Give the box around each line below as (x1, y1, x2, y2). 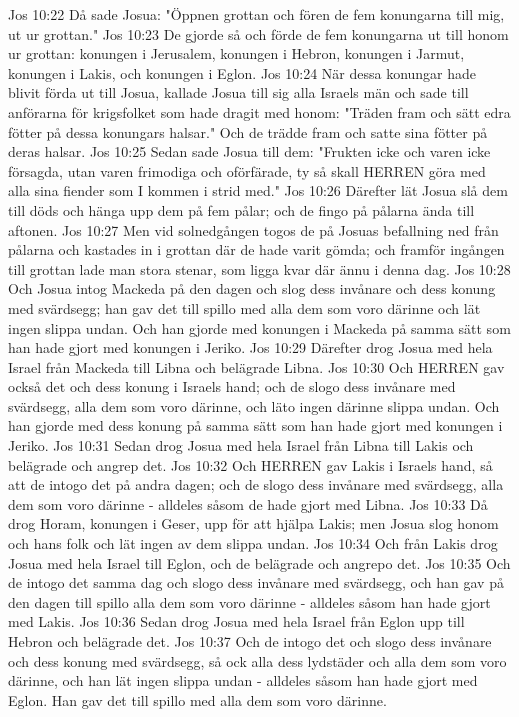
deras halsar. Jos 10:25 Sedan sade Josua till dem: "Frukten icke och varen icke (8, 141, 491, 162)
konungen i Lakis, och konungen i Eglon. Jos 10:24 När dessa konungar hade (8, 62, 477, 83)
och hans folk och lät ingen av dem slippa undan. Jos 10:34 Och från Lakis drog (8, 533, 498, 554)
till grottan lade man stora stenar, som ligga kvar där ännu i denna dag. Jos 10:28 (8, 258, 511, 279)
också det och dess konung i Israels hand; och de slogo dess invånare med (8, 376, 456, 397)
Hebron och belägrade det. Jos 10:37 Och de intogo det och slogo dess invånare (8, 631, 492, 651)
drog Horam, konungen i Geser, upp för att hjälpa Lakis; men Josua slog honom (8, 513, 499, 534)
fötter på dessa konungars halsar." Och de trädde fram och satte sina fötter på (8, 121, 488, 142)
